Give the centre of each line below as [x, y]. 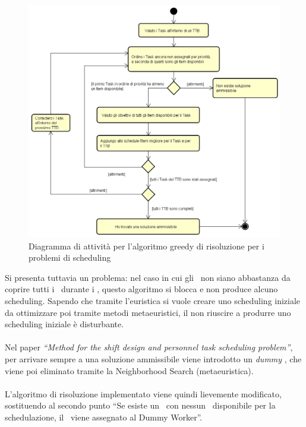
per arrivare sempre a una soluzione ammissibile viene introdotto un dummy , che [153, 359]
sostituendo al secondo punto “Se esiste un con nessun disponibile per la [140, 405]
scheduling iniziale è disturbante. [64, 324]
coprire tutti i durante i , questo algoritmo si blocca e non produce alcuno [141, 289]
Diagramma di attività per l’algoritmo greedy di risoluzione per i [146, 246]
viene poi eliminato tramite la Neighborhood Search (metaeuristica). [129, 370]
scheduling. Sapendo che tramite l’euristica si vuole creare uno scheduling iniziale [153, 301]
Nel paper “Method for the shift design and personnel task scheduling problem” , [149, 347]
